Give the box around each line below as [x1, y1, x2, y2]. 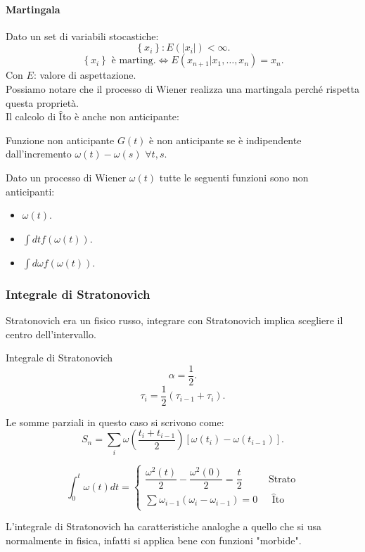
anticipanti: [6, 184, 55, 198]
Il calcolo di [6, 109, 56, 124]
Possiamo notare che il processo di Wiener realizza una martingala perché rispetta [6, 81, 359, 96]
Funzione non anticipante [6, 132, 115, 147]
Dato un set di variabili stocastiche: [6, 28, 159, 43]
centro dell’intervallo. [6, 326, 96, 341]
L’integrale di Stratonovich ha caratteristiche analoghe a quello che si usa [6, 519, 321, 534]
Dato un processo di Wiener [6, 169, 127, 184]
